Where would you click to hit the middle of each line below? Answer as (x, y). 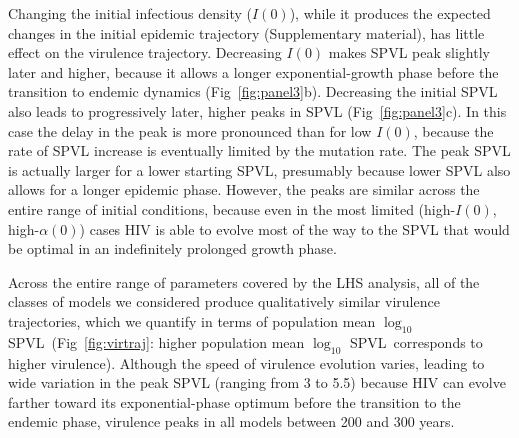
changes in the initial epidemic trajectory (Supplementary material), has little (246, 32)
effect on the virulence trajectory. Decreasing (145, 52)
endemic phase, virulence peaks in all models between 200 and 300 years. (231, 421)
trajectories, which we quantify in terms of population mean (192, 320)
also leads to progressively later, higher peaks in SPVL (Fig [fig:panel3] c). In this (257, 110)
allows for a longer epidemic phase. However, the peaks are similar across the (244, 189)
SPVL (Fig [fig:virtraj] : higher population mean (156, 341)
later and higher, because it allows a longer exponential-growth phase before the (253, 71)
